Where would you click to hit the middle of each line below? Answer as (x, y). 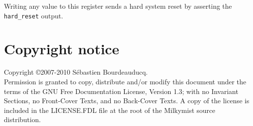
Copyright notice (62, 49)
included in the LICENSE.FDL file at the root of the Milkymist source (110, 110)
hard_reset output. (34, 15)
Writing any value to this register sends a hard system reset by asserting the (118, 6)
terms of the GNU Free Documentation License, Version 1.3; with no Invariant (121, 91)
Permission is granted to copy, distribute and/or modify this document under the (125, 81)
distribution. (22, 119)
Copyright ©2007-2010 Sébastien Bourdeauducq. (76, 72)
